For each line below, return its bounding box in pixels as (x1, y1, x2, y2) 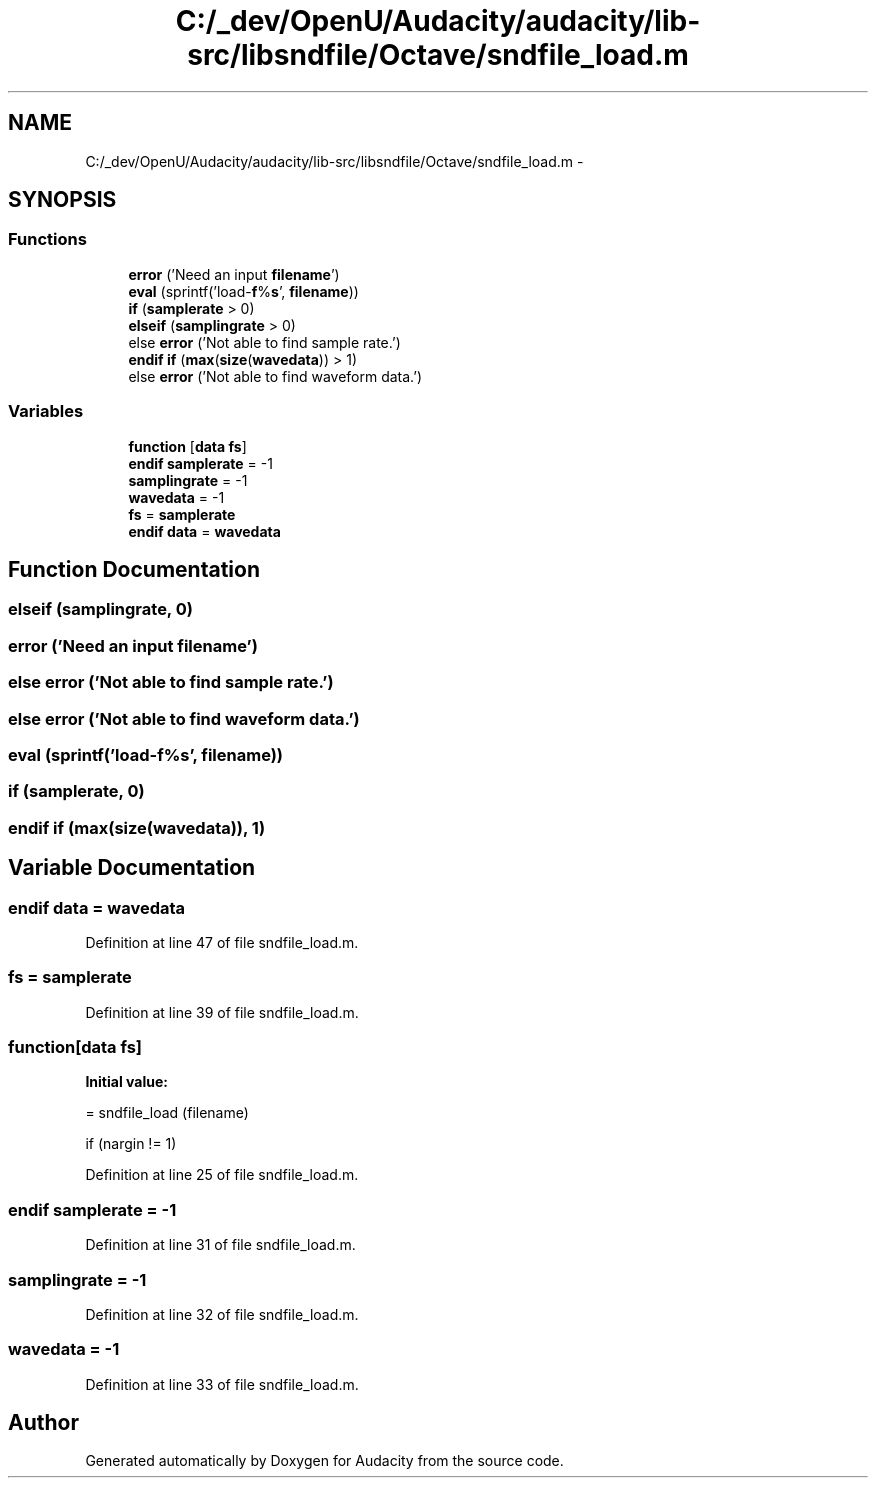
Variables (8, 401, 84, 422)
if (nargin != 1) (85, 1135, 177, 1153)
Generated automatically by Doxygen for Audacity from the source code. (85, 1452, 564, 1470)
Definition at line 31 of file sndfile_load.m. (85, 1236, 356, 1254)
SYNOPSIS (8, 187, 117, 213)
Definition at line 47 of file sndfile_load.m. (85, 933, 359, 951)
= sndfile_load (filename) (85, 1104, 249, 1122)
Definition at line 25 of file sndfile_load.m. (85, 1166, 359, 1184)
